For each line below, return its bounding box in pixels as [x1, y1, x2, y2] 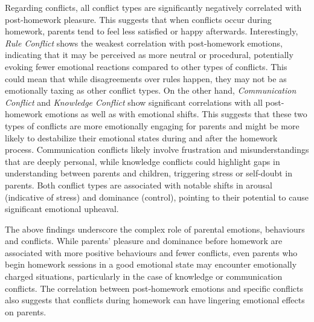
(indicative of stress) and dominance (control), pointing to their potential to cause [5, 190, 309, 203]
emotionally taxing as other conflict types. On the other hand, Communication [5, 84, 296, 97]
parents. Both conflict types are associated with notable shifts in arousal [5, 178, 273, 191]
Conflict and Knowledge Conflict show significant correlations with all [5, 95, 263, 108]
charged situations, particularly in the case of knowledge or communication [5, 270, 283, 283]
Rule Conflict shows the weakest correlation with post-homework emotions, [5, 36, 283, 49]
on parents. [5, 305, 46, 318]
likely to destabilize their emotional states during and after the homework [5, 131, 278, 144]
